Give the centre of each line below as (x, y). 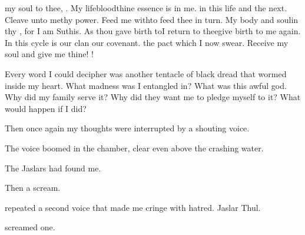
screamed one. (30, 227)
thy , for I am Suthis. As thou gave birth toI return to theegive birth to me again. (153, 31)
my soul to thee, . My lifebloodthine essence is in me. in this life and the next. (146, 8)
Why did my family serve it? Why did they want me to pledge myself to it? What (153, 97)
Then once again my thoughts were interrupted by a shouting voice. (127, 128)
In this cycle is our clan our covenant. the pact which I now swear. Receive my (147, 42)
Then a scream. (33, 188)
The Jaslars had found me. (53, 168)
